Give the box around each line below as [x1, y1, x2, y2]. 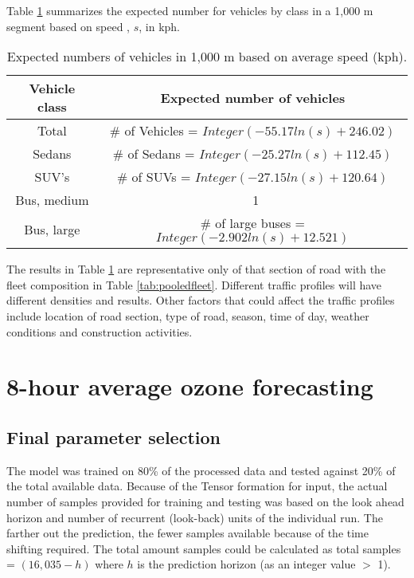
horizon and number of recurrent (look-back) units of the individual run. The [6, 509, 383, 525]
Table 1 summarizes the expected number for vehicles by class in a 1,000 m [6, 2, 373, 18]
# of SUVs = [116, 167, 191, 187]
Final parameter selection [6, 424, 221, 449]
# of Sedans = [112, 144, 195, 163]
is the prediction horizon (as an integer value [137, 556, 356, 572]
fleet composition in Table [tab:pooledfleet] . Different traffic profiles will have [6, 276, 382, 293]
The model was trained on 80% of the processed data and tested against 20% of [6, 462, 396, 478]
